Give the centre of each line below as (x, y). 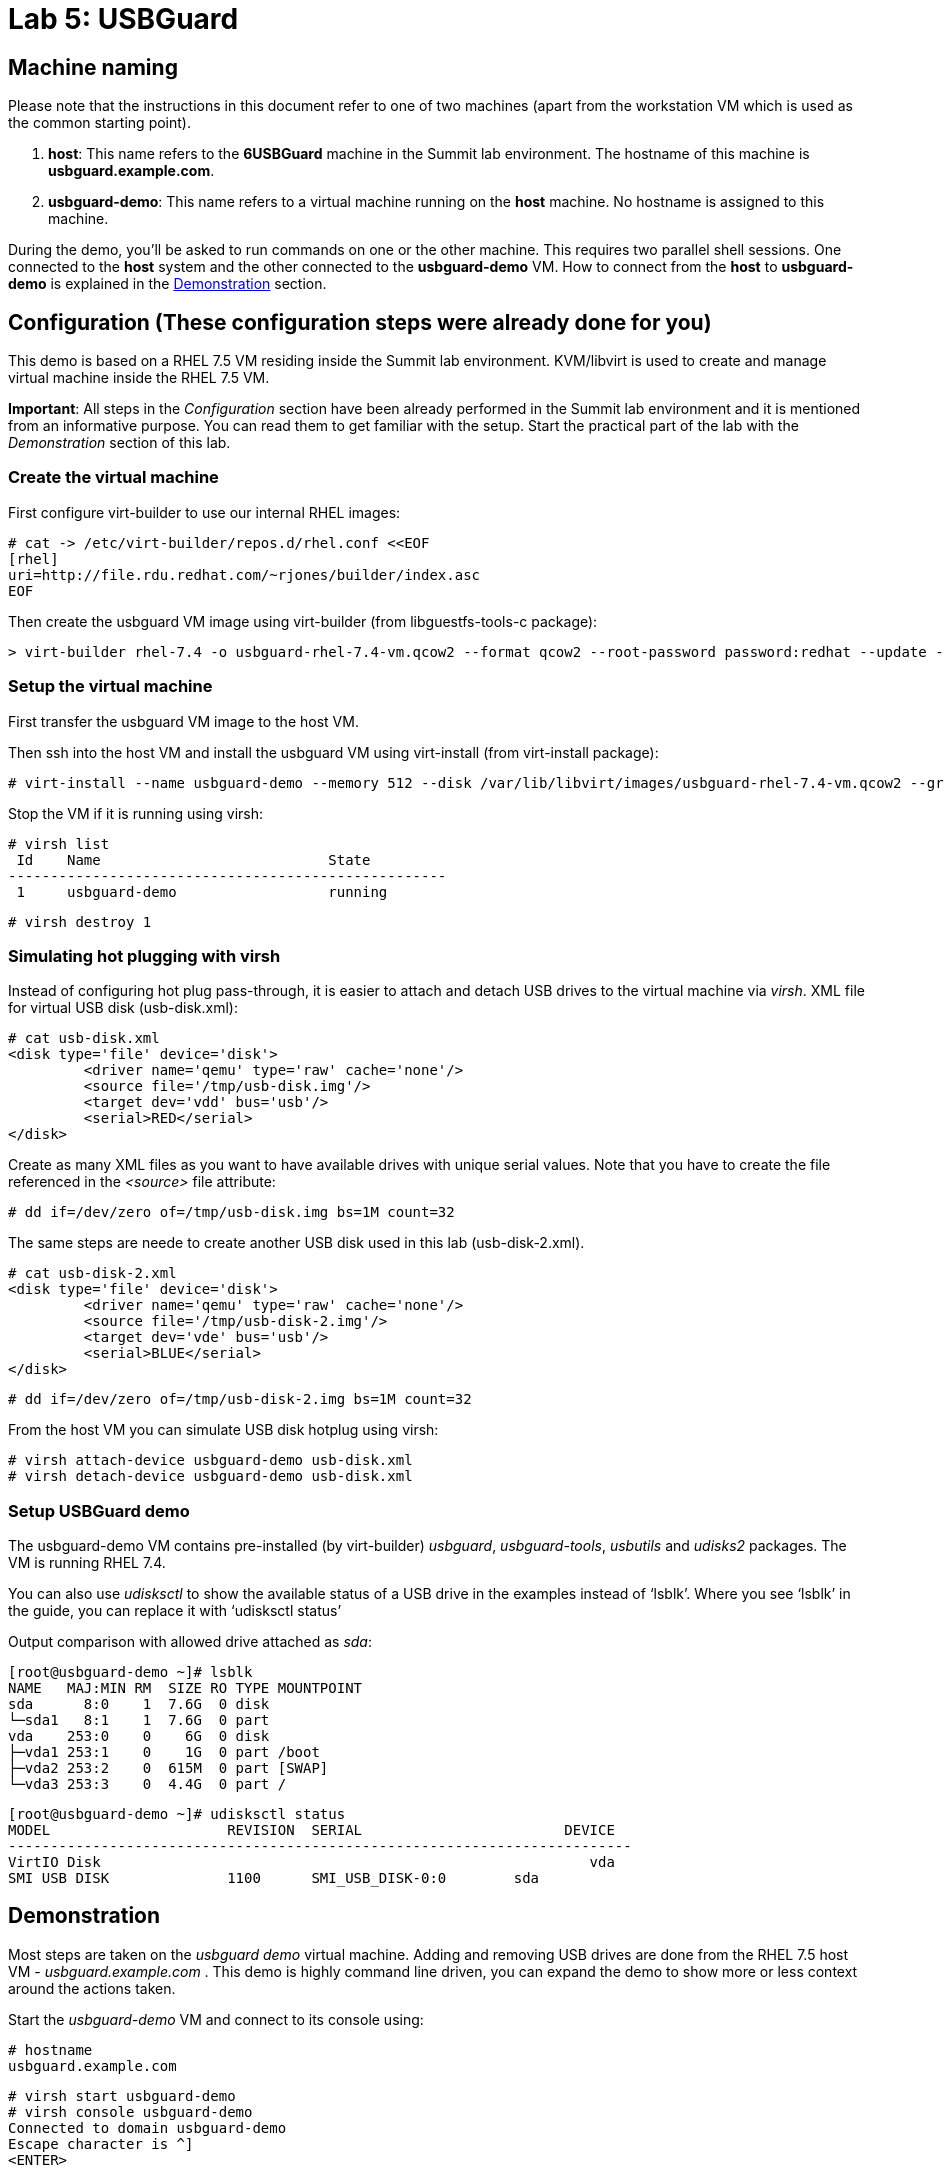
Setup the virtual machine (110, 686)
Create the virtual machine (113, 477)
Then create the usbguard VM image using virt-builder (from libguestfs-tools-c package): (303, 621)
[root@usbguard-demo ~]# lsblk (130, 1672)
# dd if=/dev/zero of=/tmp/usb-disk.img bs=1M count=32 (231, 1212)
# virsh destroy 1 (80, 921)
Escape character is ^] (101, 2143)
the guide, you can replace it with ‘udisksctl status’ (175, 1611)
